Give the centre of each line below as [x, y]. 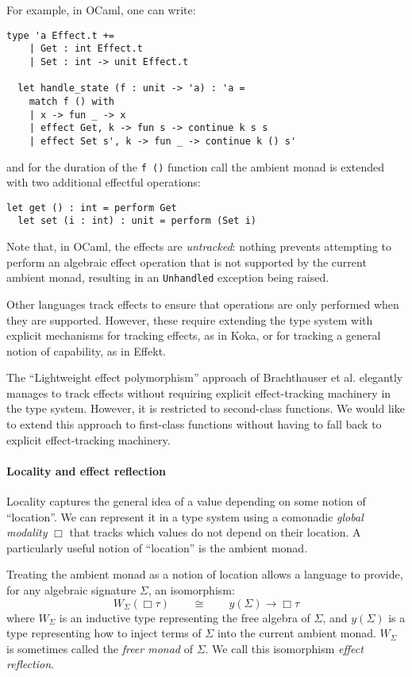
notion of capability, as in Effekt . [86, 350]
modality [27, 532]
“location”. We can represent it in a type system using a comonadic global [185, 516]
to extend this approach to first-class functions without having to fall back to [194, 424]
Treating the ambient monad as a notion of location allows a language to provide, [205, 574]
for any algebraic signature [71, 590]
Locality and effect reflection [86, 470]
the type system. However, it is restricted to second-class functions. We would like [206, 408]
